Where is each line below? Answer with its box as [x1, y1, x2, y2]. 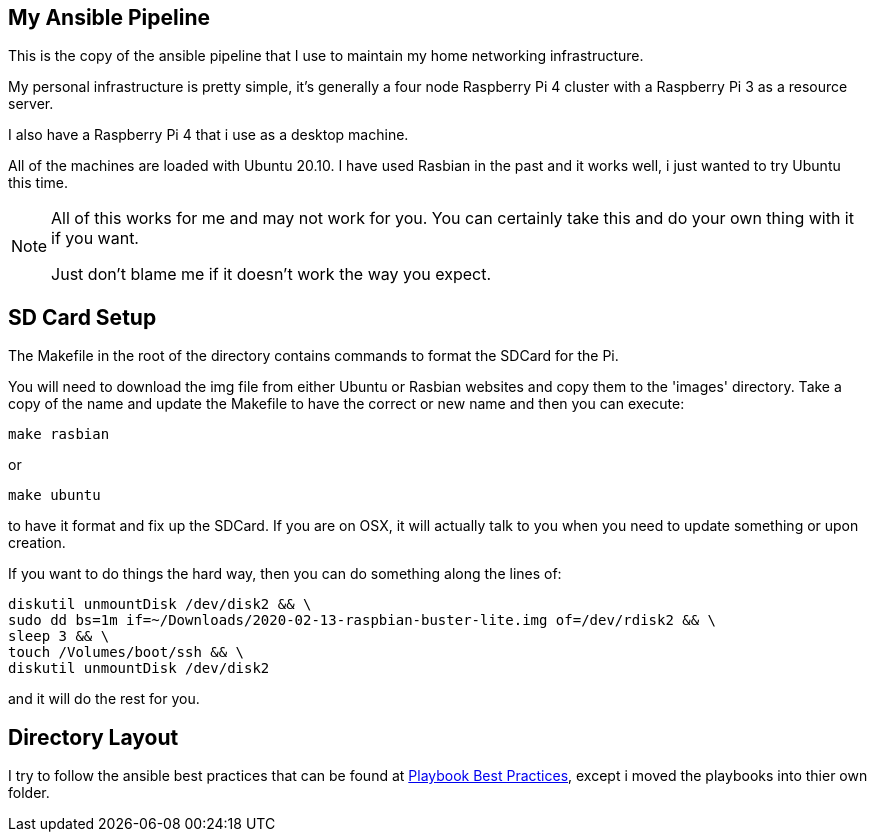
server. [8, 95, 54, 113]
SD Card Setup [8, 304, 157, 330]
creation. [8, 534, 66, 552]
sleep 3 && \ [8, 628, 110, 645]
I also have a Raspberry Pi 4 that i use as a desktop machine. [8, 126, 409, 144]
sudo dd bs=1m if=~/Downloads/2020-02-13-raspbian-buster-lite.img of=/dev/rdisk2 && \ [8, 612, 717, 629]
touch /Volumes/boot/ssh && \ [8, 644, 245, 661]
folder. [8, 784, 50, 802]
